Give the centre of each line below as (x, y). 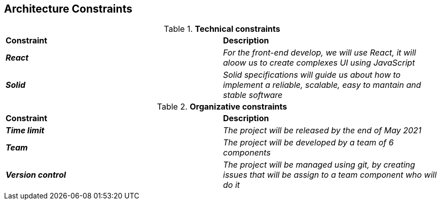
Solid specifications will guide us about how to (312, 75)
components (247, 153)
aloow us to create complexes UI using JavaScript (319, 63)
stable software (253, 95)
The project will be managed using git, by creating (319, 165)
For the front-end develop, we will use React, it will (320, 53)
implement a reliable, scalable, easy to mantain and (322, 85)
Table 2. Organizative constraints (222, 107)
